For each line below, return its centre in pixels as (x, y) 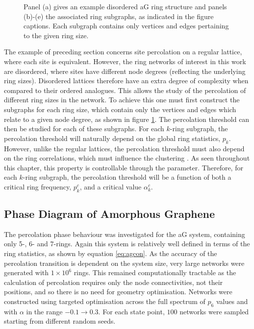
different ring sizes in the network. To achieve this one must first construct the (122, 100)
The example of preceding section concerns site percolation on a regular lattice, (123, 52)
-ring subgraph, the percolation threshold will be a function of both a (127, 177)
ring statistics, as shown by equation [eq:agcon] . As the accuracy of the (111, 253)
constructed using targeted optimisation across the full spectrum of (105, 301)
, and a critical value (111, 186)
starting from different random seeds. (60, 321)
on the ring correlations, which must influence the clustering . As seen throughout (127, 158)
